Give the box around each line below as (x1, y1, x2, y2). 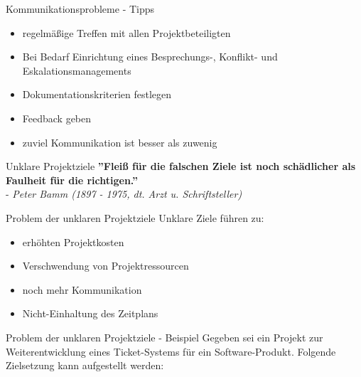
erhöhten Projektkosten (22, 234, 124, 249)
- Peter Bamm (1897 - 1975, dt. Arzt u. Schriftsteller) (6, 186, 242, 201)
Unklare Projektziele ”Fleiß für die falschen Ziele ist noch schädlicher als (6, 159, 356, 174)
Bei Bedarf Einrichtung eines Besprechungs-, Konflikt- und (22, 49, 278, 64)
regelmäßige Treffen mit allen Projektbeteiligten (22, 25, 231, 40)
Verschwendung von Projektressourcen (22, 258, 189, 273)
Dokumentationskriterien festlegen (22, 87, 172, 102)
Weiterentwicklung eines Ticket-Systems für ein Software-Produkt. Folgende (6, 344, 336, 359)
